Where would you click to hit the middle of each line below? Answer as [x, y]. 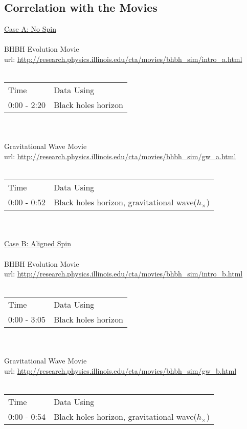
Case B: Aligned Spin [38, 243]
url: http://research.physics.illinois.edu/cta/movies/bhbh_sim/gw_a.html [120, 156]
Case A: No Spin [30, 29]
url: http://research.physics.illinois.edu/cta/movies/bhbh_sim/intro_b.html [123, 274]
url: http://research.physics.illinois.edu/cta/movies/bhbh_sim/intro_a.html [123, 59]
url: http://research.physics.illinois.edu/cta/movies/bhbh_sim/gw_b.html [120, 371]
